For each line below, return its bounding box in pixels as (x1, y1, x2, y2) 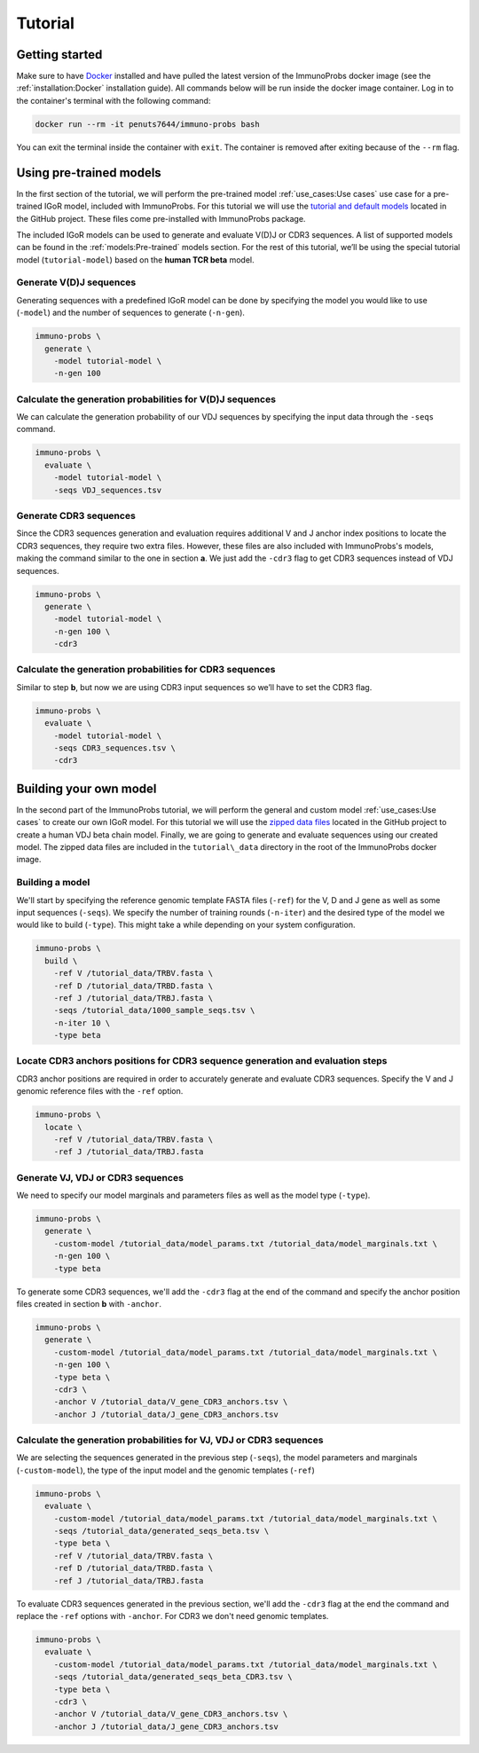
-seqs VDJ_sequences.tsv (53, 484, 162, 495)
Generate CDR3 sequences (16, 510, 137, 522)
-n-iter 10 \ (53, 1018, 111, 1028)
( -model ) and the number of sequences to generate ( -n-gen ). (16, 307, 246, 318)
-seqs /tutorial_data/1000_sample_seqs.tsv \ (53, 1005, 255, 1016)
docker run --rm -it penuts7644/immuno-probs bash (35, 119, 261, 129)
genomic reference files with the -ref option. (16, 1086, 184, 1097)
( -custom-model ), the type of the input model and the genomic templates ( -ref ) (16, 1465, 315, 1475)
